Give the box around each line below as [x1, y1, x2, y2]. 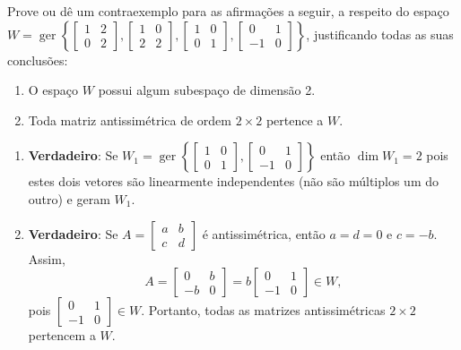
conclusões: [7, 50, 68, 69]
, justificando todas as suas [306, 24, 454, 43]
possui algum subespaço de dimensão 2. [98, 81, 316, 99]
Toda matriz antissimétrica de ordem [28, 110, 231, 129]
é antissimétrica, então [202, 224, 326, 243]
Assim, [28, 249, 65, 268]
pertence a [265, 110, 324, 129]
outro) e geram [28, 189, 110, 208]
